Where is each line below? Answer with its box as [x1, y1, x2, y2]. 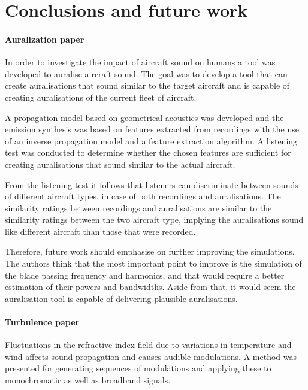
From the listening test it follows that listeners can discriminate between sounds [5, 178, 298, 191]
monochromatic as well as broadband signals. [5, 374, 171, 386]
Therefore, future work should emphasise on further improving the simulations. [5, 245, 295, 258]
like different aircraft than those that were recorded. [5, 225, 196, 237]
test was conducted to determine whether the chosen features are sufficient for [5, 146, 291, 159]
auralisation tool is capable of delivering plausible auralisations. [5, 292, 238, 304]
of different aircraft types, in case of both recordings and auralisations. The [5, 190, 281, 202]
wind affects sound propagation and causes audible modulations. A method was [5, 350, 297, 362]
